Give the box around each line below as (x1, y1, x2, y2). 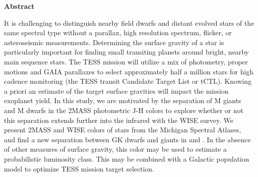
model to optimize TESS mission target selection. (4, 163, 154, 174)
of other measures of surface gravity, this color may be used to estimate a (4, 144, 227, 154)
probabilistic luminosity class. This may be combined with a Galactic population (4, 153, 250, 164)
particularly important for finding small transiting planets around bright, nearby (4, 47, 249, 57)
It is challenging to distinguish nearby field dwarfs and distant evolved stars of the (4, 17, 254, 28)
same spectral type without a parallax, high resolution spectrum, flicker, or (4, 27, 232, 38)
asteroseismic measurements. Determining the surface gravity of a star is (4, 37, 224, 47)
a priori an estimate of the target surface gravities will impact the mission (4, 85, 229, 96)
